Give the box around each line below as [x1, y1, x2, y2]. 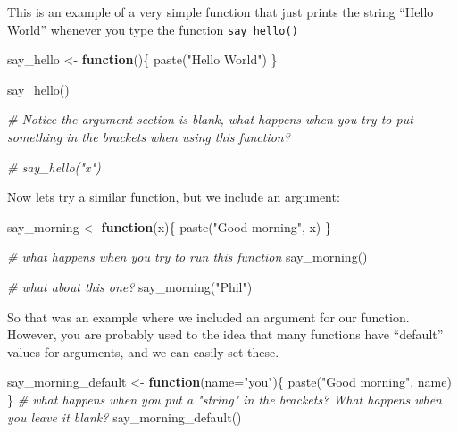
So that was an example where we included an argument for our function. [7, 307, 410, 326]
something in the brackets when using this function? [7, 128, 290, 146]
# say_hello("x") [7, 157, 101, 176]
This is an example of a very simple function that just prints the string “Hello [7, 3, 434, 21]
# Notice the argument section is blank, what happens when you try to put [7, 110, 413, 129]
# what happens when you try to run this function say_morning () [7, 247, 368, 266]
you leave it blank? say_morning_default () [7, 407, 242, 426]
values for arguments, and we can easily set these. [7, 342, 279, 361]
